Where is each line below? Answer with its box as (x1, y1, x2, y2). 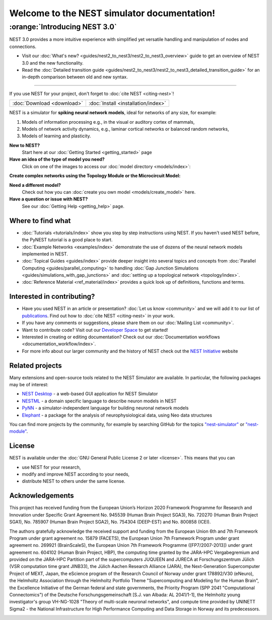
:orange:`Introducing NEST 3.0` (9, 22, 117, 31)
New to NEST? (9, 142, 40, 148)
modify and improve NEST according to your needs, (22, 471, 130, 477)
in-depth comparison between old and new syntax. (22, 74, 128, 80)
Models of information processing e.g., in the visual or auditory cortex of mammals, (22, 119, 195, 125)
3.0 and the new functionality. (22, 60, 84, 66)
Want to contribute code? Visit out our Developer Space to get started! (22, 327, 168, 333)
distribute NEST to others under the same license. (22, 478, 125, 484)
